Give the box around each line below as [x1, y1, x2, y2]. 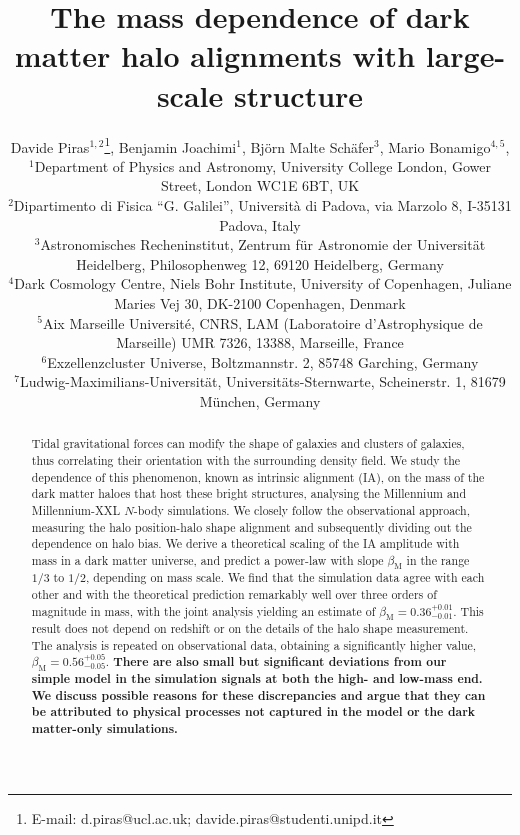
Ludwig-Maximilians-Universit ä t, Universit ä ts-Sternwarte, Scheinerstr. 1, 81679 [19, 371, 506, 392]
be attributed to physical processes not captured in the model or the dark [31, 703, 475, 721]
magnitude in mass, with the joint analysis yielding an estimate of [31, 602, 376, 619]
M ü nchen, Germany [199, 390, 321, 411]
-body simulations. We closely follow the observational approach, [133, 501, 470, 518]
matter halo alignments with [14, 35, 416, 76]
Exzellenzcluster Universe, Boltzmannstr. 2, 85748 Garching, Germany [47, 351, 479, 372]
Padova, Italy [219, 214, 301, 235]
